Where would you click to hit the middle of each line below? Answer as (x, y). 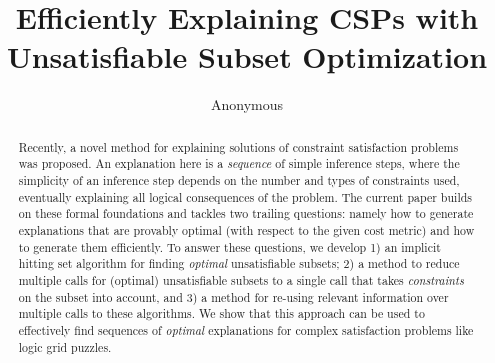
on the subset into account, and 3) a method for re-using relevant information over (233, 296)
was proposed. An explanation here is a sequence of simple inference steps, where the (239, 163)
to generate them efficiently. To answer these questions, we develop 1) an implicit (229, 246)
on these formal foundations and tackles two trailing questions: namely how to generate (246, 213)
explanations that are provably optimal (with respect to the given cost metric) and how (246, 229)
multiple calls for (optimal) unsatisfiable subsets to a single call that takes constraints (241, 279)
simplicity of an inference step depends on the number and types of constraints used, (239, 180)
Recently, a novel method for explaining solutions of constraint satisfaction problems (238, 146)
